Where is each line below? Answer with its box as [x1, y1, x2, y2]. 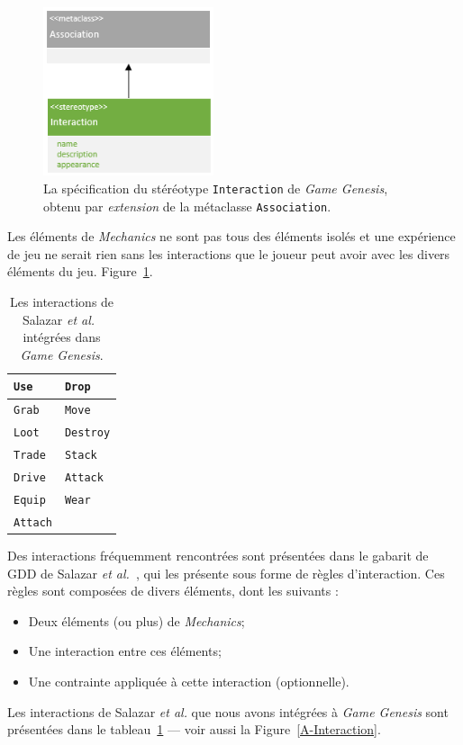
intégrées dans [23, 328, 101, 346]
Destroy [64, 426, 111, 440]
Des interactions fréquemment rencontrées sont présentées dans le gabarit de [7, 545, 429, 564]
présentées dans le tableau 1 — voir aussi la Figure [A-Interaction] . [7, 720, 381, 739]
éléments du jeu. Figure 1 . [7, 262, 153, 281]
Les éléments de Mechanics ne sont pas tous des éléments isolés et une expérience [7, 227, 456, 246]
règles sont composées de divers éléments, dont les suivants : [7, 581, 339, 600]
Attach [14, 516, 52, 529]
